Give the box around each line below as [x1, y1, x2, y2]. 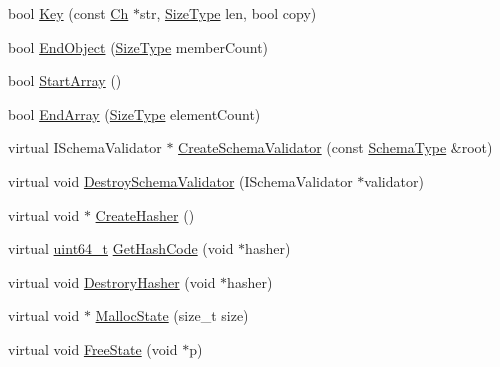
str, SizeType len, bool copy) [139, 3, 317, 23]
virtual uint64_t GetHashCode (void [8, 238, 234, 259]
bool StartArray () [8, 70, 122, 91]
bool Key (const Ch [8, 3, 129, 23]
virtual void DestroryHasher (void [8, 271, 216, 292]
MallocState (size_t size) [95, 305, 249, 326]
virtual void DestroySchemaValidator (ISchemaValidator [8, 170, 353, 191]
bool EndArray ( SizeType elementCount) [8, 103, 261, 124]
